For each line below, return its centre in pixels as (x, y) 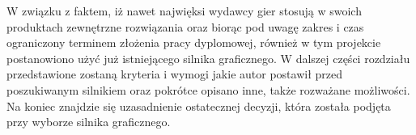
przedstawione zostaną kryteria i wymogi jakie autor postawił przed (175, 74)
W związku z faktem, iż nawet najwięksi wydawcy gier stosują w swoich (184, 11)
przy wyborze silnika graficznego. (89, 122)
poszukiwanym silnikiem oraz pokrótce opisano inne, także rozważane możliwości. (208, 89)
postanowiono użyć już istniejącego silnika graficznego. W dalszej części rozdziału (208, 58)
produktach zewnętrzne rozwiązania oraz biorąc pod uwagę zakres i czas (185, 26)
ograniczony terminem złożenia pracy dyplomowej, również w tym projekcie (194, 42)
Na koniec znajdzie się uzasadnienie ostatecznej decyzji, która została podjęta (199, 105)
